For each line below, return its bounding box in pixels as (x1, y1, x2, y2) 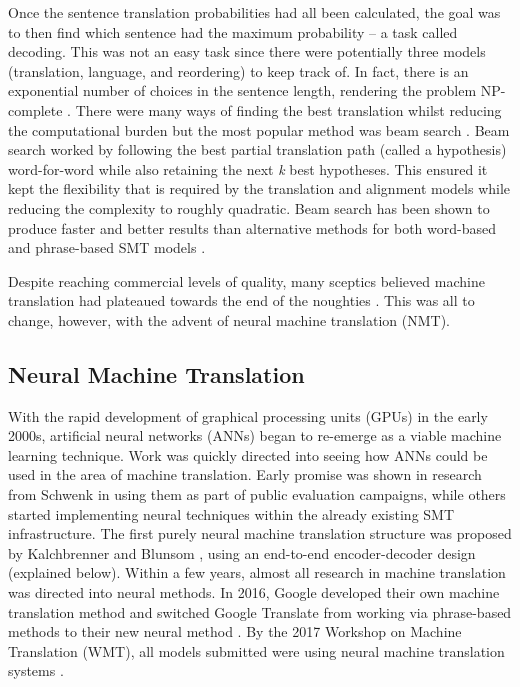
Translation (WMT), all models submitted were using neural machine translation (8, 640, 505, 661)
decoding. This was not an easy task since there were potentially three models (8, 41, 486, 62)
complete (8, 99, 63, 120)
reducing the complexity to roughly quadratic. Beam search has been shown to (8, 197, 490, 218)
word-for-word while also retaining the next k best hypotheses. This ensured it (8, 158, 488, 179)
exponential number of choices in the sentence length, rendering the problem (8, 80, 477, 101)
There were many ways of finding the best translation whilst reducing (75, 99, 502, 120)
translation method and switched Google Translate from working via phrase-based (8, 601, 512, 622)
